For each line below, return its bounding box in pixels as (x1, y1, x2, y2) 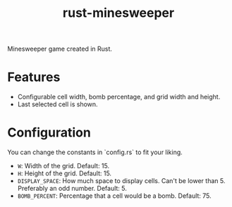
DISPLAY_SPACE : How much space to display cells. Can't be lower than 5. (17, 177, 226, 185)
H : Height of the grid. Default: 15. (17, 169, 111, 177)
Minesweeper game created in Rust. (7, 44, 113, 54)
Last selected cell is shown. (17, 100, 98, 108)
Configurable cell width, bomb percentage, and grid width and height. (17, 93, 221, 101)
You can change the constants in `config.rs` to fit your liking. (7, 148, 183, 156)
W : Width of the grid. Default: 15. (17, 162, 110, 170)
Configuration (7, 125, 92, 141)
